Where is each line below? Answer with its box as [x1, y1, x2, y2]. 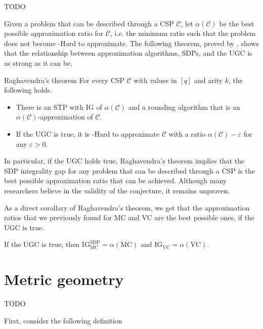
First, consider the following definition [4, 315, 122, 325]
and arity [194, 74, 223, 85]
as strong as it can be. [4, 57, 73, 68]
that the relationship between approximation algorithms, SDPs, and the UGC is [4, 48, 252, 58]
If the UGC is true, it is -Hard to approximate [16, 128, 160, 139]
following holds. [4, 85, 52, 95]
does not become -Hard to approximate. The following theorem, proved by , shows [4, 37, 259, 48]
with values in [134, 74, 177, 85]
